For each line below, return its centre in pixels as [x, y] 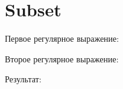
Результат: [23, 79]
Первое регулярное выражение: [62, 38]
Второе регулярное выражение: [62, 58]
